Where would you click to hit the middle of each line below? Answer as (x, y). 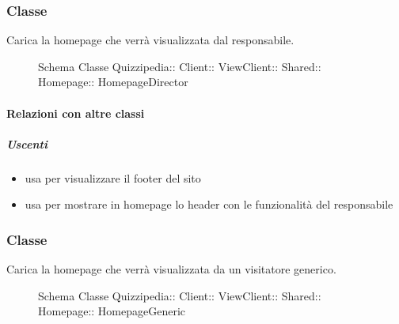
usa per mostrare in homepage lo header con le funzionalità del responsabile (209, 204)
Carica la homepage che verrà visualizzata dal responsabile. (150, 40)
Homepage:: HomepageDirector (113, 82)
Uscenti (27, 143)
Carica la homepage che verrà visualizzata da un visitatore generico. (171, 269)
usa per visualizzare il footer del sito (113, 177)
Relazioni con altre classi (76, 113)
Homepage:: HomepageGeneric (112, 311)
